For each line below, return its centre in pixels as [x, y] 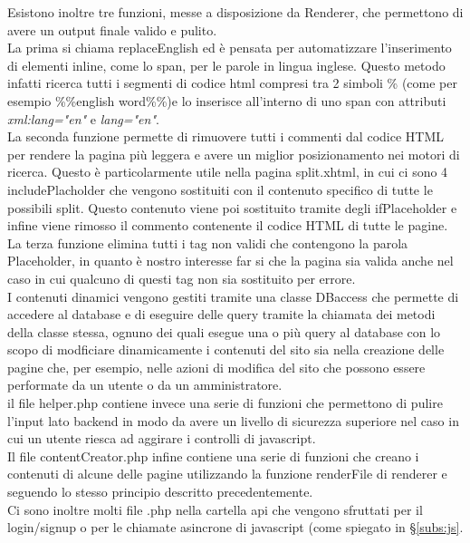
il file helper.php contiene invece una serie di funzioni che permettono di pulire [225, 403]
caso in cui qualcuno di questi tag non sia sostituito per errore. [182, 278]
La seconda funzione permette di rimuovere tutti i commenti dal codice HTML [225, 136]
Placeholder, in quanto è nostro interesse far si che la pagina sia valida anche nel [230, 261]
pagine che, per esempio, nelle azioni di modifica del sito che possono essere [216, 367]
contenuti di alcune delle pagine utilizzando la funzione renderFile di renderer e [227, 474]
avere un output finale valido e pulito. [112, 29]
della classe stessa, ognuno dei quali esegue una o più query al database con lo [224, 331]
